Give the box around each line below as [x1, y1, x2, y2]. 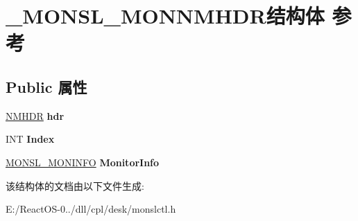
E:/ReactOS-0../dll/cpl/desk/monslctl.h [6, 202, 176, 216]
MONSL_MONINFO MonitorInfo [6, 154, 160, 169]
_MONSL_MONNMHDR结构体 [6, 1, 325, 30]
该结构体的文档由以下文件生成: [6, 178, 144, 193]
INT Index [6, 132, 55, 146]
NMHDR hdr [6, 108, 65, 123]
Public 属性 [6, 76, 87, 97]
